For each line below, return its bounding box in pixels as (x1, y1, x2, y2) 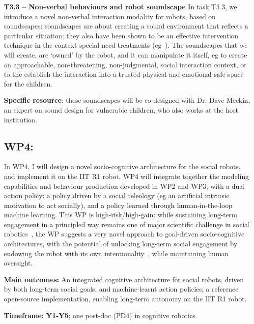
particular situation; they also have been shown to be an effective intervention (4, 30, 239, 40)
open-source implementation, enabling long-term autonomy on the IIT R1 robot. (4, 294, 247, 304)
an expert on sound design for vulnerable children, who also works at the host (4, 104, 238, 115)
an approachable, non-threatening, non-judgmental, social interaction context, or (4, 59, 247, 69)
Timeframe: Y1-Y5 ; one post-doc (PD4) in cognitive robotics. (4, 310, 198, 320)
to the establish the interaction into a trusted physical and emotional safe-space (4, 69, 244, 79)
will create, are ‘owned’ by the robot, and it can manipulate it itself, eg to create (4, 49, 247, 59)
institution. (4, 114, 37, 124)
